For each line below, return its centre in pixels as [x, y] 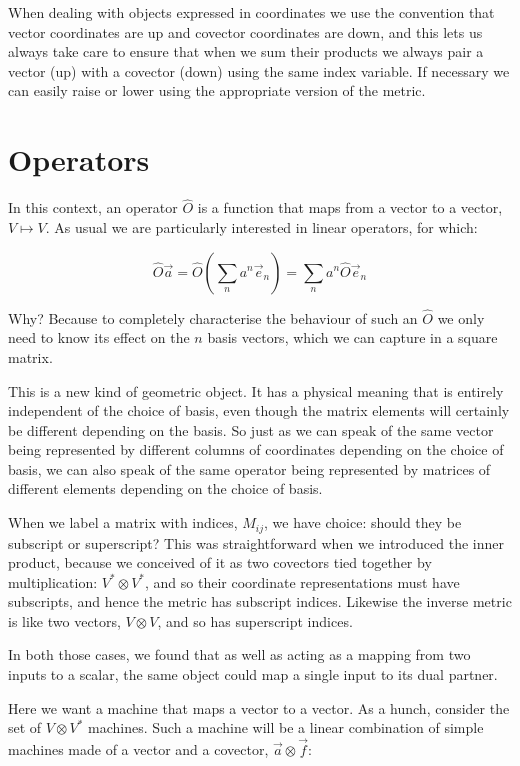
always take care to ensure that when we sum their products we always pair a [246, 51]
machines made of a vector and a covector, [138, 749]
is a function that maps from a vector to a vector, [350, 207]
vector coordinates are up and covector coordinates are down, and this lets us [245, 31]
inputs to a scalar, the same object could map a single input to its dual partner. [253, 674]
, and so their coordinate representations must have [302, 581]
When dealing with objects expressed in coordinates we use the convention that [251, 12]
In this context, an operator [93, 207]
